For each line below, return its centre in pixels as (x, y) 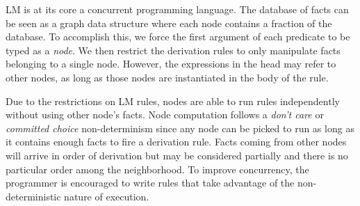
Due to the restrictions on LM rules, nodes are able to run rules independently (173, 101)
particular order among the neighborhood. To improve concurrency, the (157, 169)
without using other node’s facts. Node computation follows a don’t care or (165, 114)
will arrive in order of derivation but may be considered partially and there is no (177, 155)
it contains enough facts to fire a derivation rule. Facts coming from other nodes (176, 142)
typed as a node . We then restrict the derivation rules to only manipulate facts (173, 50)
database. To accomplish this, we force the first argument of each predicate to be (178, 37)
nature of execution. (107, 196)
